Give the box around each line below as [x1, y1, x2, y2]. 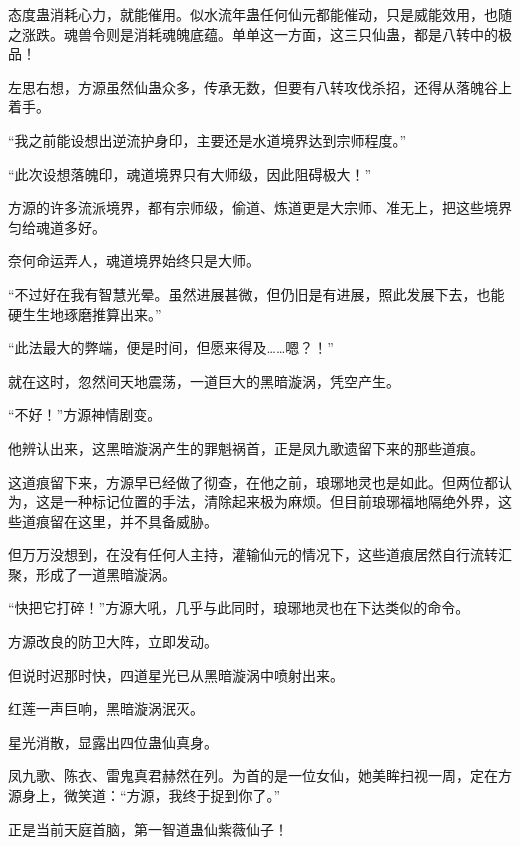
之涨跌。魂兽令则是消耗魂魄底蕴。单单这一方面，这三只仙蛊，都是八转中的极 [8, 23, 512, 44]
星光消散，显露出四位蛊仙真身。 [8, 731, 218, 752]
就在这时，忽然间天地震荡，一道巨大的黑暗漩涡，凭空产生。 [8, 370, 400, 391]
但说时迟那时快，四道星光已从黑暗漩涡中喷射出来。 [8, 664, 344, 685]
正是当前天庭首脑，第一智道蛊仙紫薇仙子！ [8, 818, 288, 839]
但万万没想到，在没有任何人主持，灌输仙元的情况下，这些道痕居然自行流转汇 [8, 544, 512, 565]
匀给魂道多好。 [8, 216, 106, 237]
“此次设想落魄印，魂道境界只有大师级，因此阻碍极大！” [8, 163, 372, 184]
